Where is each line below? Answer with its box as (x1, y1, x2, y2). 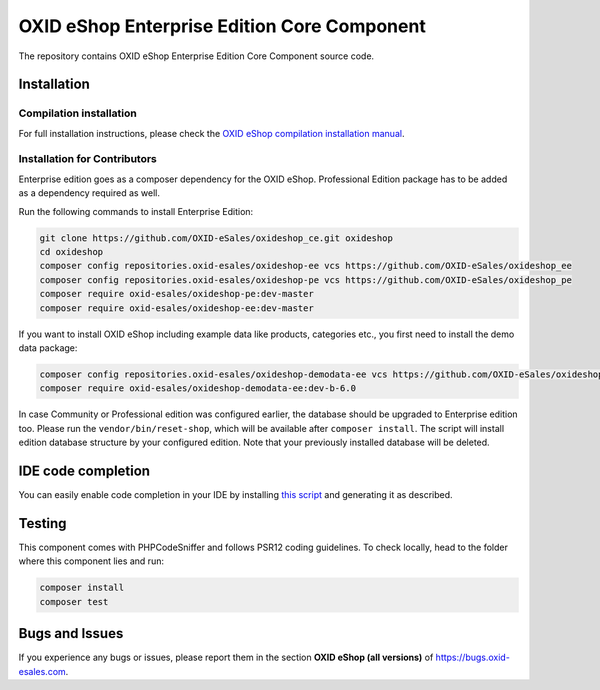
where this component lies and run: (18, 555, 165, 567)
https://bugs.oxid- (435, 651, 510, 664)
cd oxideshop (39, 246, 104, 257)
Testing (18, 515, 67, 532)
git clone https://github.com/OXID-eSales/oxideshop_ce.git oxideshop (39, 232, 394, 244)
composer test (39, 596, 109, 607)
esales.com (18, 665, 67, 677)
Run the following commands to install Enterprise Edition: (18, 205, 254, 217)
